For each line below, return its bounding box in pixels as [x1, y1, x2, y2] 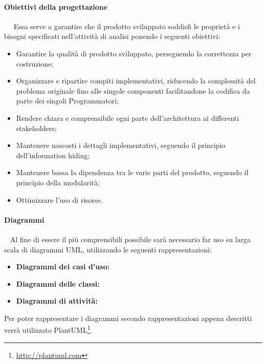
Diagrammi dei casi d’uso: [16, 261, 110, 272]
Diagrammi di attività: [16, 295, 98, 306]
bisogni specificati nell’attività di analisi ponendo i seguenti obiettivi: [4, 31, 220, 41]
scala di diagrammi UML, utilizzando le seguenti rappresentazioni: [4, 244, 212, 254]
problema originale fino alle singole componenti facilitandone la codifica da [16, 85, 250, 96]
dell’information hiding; [16, 149, 90, 160]
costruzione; [16, 58, 54, 69]
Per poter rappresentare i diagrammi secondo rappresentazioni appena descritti [4, 312, 252, 323]
